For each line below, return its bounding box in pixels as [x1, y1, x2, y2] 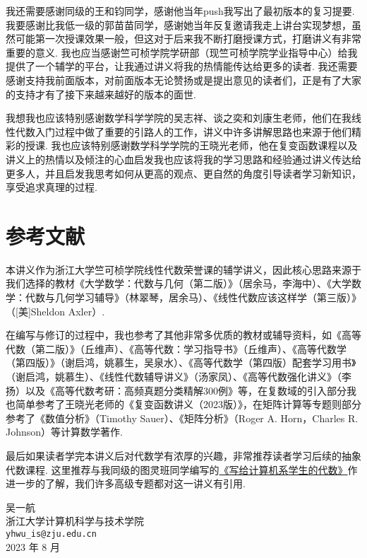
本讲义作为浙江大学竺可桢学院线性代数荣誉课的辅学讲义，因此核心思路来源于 [6, 262, 361, 277]
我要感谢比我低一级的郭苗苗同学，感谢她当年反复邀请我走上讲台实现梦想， [6, 17, 351, 32]
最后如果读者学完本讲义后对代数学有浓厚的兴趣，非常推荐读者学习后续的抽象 [6, 448, 361, 463]
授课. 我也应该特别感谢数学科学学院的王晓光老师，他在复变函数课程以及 [25, 138, 358, 153]
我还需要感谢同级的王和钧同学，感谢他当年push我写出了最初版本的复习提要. [6, 4, 355, 18]
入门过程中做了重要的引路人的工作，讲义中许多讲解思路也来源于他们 [35, 124, 351, 139]
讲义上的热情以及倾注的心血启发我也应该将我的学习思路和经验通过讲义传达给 [6, 151, 361, 166]
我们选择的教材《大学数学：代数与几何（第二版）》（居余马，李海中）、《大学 [6, 276, 351, 291]
